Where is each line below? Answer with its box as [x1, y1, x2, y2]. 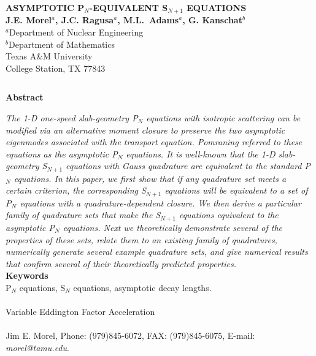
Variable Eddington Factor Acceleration [6, 305, 155, 318]
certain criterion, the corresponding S [6, 184, 146, 197]
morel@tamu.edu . [6, 341, 69, 354]
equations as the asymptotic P [6, 147, 118, 160]
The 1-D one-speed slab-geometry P [6, 112, 138, 124]
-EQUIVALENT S [89, 1, 168, 13]
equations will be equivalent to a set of [164, 184, 308, 197]
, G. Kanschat [182, 13, 242, 26]
